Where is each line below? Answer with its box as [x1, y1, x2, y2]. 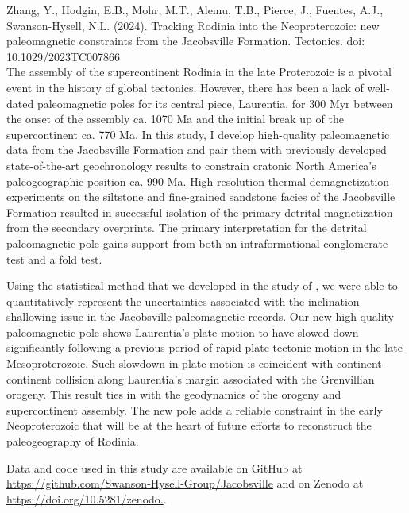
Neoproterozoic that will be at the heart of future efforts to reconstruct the [6, 417, 372, 434]
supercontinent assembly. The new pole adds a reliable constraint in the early [6, 401, 383, 418]
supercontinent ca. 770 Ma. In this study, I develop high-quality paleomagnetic [6, 125, 390, 142]
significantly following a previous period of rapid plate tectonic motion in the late [6, 339, 403, 356]
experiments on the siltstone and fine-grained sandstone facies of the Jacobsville [6, 188, 395, 205]
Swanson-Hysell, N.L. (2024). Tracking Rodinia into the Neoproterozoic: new [6, 17, 380, 33]
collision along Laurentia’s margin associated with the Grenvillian [55, 370, 375, 387]
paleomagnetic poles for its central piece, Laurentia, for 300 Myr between [37, 94, 393, 111]
